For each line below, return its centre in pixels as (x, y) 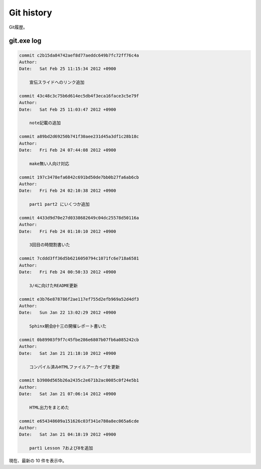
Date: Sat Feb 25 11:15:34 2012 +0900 (67, 69)
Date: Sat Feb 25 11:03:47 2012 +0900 (67, 109)
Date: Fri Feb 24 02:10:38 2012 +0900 (67, 191)
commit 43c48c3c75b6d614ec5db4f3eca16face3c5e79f (79, 96)
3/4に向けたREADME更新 (54, 285)
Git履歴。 (18, 27)
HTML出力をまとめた (49, 407)
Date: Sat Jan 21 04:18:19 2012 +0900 (67, 435)
